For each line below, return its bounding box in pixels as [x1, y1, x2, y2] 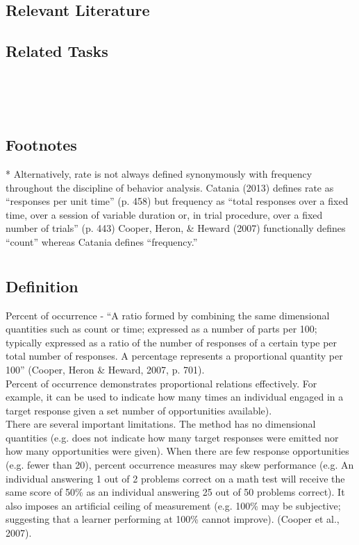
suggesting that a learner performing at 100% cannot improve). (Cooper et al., [6, 512, 340, 526]
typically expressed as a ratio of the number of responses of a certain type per [6, 335, 337, 349]
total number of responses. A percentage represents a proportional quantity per [6, 349, 343, 363]
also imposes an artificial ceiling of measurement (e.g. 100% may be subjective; [6, 498, 341, 512]
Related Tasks [6, 40, 108, 62]
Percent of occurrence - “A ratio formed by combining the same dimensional [6, 308, 330, 322]
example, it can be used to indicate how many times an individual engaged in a [6, 389, 344, 404]
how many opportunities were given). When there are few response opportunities [6, 444, 349, 458]
